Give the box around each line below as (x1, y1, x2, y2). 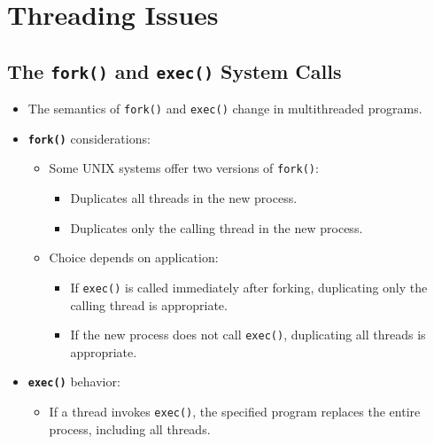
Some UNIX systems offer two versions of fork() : (49, 159, 319, 177)
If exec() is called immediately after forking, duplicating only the (70, 277, 428, 296)
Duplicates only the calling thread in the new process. (70, 218, 363, 237)
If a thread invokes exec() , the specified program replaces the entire (49, 402, 421, 421)
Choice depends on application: (49, 248, 219, 267)
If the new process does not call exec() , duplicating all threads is (70, 325, 426, 344)
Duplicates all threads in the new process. (70, 189, 298, 207)
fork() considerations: (27, 129, 151, 147)
